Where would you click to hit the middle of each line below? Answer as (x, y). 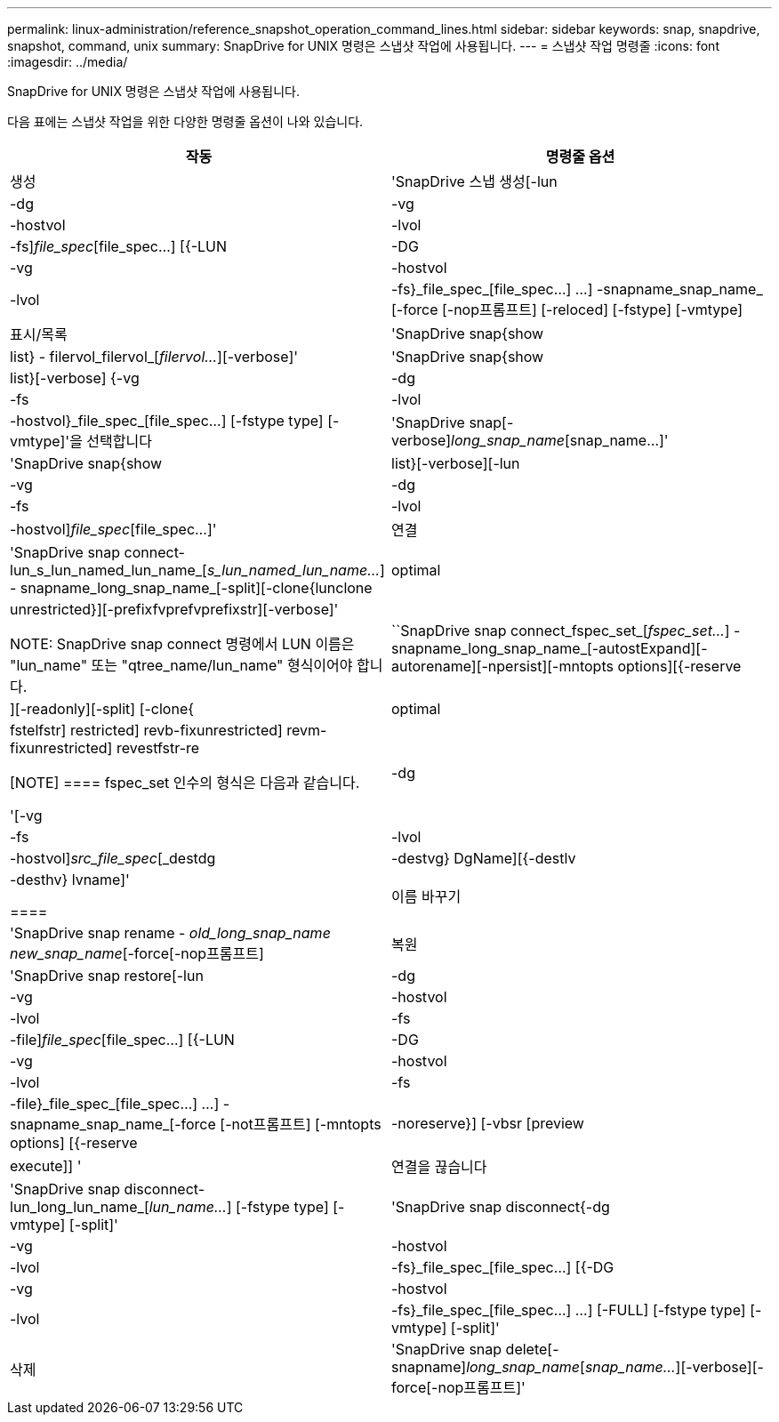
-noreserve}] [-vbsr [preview (488, 1123)
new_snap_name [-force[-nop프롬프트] (137, 953)
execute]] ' (46, 1166)
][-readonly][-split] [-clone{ (102, 709)
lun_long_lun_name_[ (80, 1207)
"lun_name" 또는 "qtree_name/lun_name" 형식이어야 (181, 665)
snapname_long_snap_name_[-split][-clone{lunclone (196, 588)
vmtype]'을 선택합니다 (81, 441)
